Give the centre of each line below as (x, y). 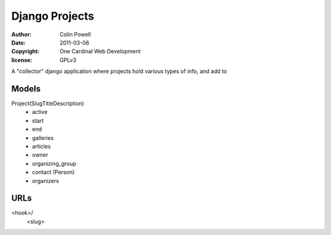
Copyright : (25, 52)
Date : (18, 42)
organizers (46, 180)
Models (26, 89)
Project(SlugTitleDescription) (48, 104)
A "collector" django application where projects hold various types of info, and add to (119, 71)
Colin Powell (75, 34)
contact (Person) (53, 172)
